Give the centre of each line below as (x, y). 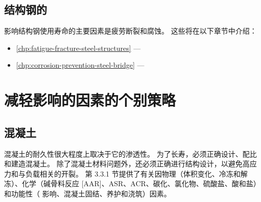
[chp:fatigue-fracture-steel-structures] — (78, 48)
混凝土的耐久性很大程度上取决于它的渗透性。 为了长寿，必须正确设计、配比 (130, 153)
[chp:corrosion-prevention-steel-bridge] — (80, 65)
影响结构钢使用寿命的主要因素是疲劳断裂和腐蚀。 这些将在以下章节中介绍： (130, 31)
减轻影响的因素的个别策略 (90, 100)
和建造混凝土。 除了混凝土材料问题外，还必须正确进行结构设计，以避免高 (127, 164)
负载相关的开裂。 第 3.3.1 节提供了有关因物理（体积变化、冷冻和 (133, 173)
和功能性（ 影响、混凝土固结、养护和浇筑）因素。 (88, 193)
